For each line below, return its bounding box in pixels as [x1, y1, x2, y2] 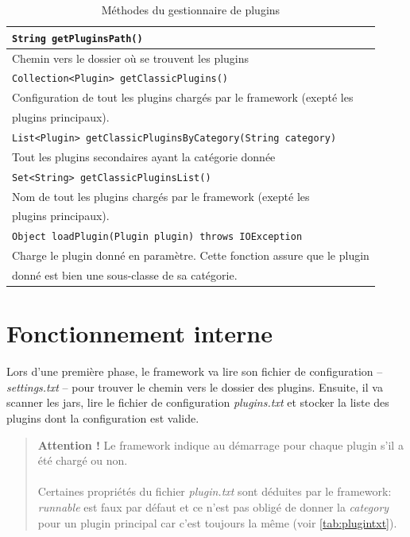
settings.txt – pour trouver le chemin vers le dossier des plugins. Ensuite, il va [6, 378, 383, 395]
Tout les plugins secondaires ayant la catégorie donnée [12, 148, 276, 164]
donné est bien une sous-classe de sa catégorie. [12, 267, 238, 284]
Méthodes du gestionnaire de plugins [101, 2, 280, 17]
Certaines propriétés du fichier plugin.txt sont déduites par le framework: [37, 483, 392, 500]
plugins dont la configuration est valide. [6, 410, 199, 427]
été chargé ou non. [37, 452, 128, 469]
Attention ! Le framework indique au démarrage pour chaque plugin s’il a [37, 436, 404, 453]
